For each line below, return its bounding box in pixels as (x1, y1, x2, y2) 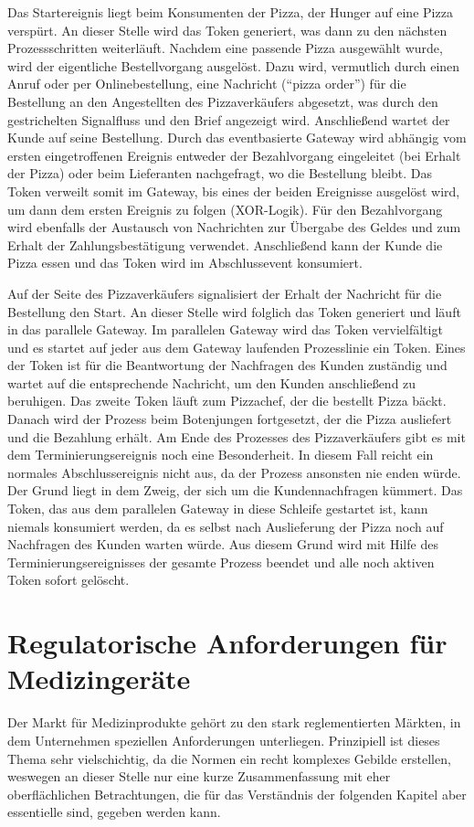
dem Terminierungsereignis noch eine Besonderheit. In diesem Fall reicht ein (7, 445, 434, 464)
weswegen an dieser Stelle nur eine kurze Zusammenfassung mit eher (7, 767, 391, 786)
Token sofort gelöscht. (7, 570, 130, 589)
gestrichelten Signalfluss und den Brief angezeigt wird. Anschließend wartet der (7, 110, 450, 129)
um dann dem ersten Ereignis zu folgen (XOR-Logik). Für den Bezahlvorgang (7, 199, 443, 218)
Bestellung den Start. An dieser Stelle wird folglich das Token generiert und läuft (7, 302, 461, 321)
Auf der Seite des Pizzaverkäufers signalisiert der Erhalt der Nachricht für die (7, 283, 442, 302)
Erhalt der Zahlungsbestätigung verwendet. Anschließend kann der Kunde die (7, 235, 443, 254)
